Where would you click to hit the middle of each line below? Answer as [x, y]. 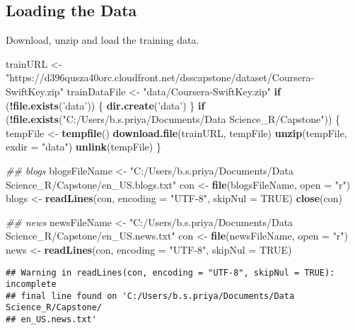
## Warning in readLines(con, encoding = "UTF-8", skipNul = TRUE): [170, 272]
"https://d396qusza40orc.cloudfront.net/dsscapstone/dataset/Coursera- [160, 77]
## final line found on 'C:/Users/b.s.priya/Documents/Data [150, 296]
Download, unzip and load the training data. [103, 40]
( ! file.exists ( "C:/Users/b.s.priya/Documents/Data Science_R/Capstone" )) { [173, 119]
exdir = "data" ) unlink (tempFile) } [83, 147]
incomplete [31, 284]
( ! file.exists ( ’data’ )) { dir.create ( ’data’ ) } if [105, 105]
